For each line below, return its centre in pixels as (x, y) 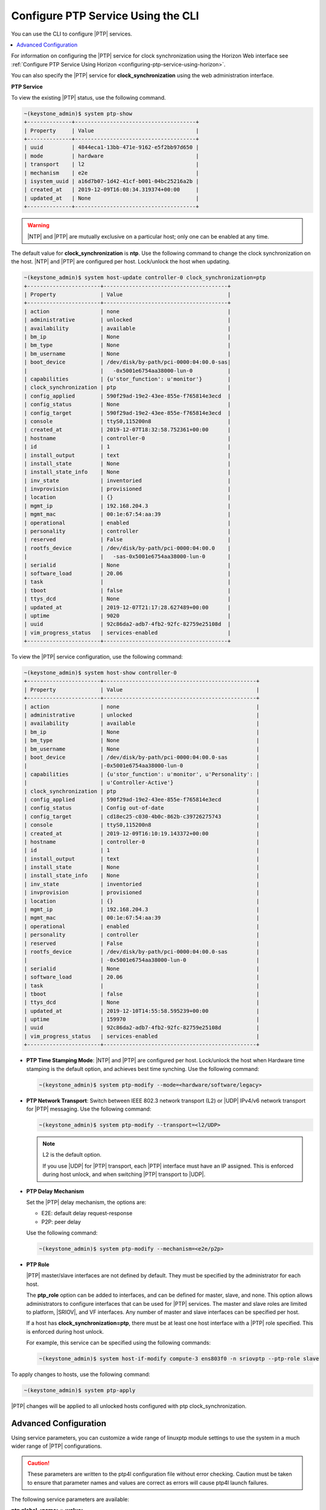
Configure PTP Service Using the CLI (105, 16)
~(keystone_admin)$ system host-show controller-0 (101, 673)
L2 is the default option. (72, 1155)
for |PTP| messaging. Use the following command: (89, 1109)
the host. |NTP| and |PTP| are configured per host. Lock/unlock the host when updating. (121, 262)
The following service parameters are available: (70, 1499)
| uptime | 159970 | (142, 1020)
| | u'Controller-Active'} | (142, 783)
